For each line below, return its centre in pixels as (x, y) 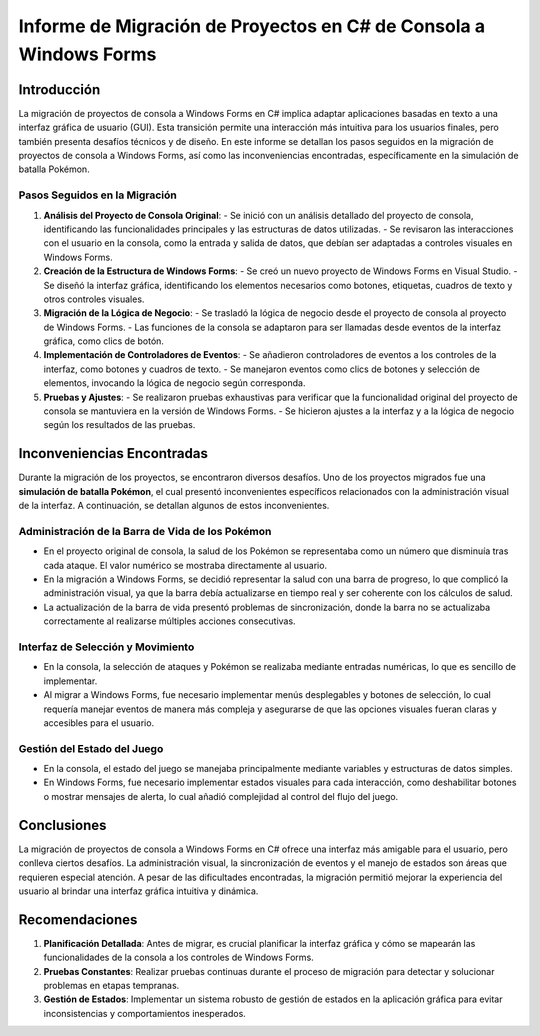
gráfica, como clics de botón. (104, 341)
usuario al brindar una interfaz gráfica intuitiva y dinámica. (138, 891)
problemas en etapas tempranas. (111, 985)
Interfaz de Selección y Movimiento (106, 647)
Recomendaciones (78, 919)
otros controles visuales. (94, 299)
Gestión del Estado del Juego (91, 748)
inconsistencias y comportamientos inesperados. (145, 1013)
